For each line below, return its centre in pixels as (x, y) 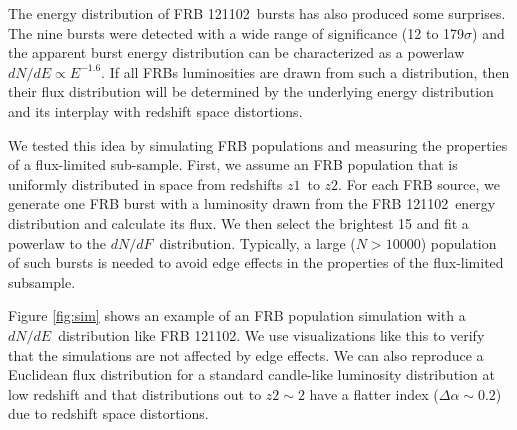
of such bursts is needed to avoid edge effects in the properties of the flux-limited (256, 262)
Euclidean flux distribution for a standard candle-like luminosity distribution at (251, 374)
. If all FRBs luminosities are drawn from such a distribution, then (305, 71)
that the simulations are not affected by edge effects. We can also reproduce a (246, 354)
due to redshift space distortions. (108, 413)
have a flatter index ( (374, 393)
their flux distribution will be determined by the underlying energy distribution (251, 91)
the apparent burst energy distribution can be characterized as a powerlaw (236, 52)
